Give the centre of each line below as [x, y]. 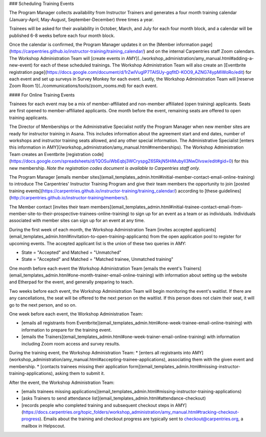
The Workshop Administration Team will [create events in [67, 58]
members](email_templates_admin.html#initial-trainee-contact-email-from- [167, 207]
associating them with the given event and [211, 360]
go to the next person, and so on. [43, 305]
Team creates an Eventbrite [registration [50, 154]
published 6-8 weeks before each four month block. [62, 35]
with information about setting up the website [201, 275]
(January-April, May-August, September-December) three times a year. [81, 19]
